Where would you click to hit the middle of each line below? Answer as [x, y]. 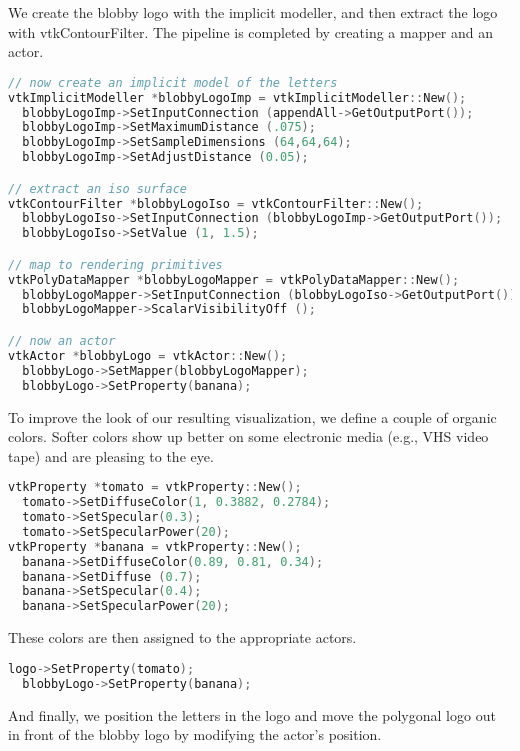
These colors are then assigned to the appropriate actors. [182, 637]
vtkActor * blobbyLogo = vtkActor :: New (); [148, 355]
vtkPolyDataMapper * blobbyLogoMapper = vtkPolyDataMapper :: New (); [234, 279]
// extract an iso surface [97, 188]
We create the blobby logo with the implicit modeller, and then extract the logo [253, 12]
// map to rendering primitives [115, 264]
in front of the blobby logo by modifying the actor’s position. [195, 734]
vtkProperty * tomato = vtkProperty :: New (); [155, 487]
